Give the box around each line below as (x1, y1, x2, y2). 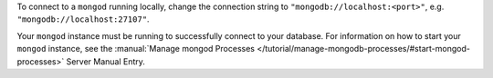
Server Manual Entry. (66, 55, 146, 67)
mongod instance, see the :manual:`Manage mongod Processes (16, 44, 256, 54)
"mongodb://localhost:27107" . (16, 14, 150, 24)
